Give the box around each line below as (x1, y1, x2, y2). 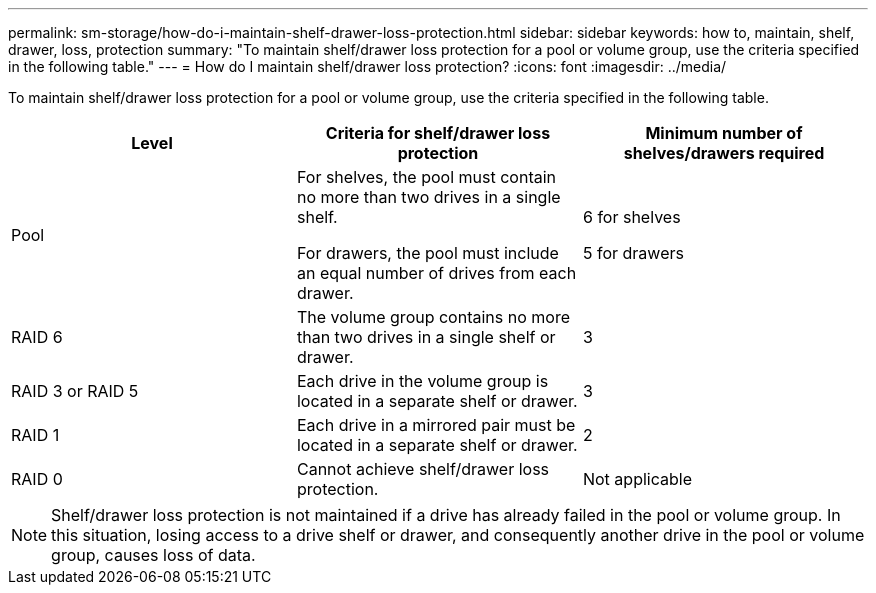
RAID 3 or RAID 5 (11, 381, 139, 401)
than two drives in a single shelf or (296, 327, 556, 347)
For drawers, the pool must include (296, 243, 559, 263)
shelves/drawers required (623, 143, 825, 163)
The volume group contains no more (296, 307, 570, 327)
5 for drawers (582, 243, 684, 263)
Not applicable (582, 469, 692, 489)
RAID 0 (11, 469, 63, 489)
